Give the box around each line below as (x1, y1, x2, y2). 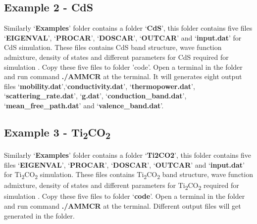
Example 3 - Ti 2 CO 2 (4, 124, 111, 142)
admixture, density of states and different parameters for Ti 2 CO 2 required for (4, 180, 239, 192)
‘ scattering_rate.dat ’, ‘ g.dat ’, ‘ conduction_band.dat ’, (4, 90, 187, 101)
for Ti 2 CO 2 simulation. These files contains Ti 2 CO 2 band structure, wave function (4, 169, 253, 181)
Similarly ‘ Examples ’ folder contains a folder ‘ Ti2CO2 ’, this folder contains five (4, 150, 252, 160)
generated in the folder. (4, 210, 75, 221)
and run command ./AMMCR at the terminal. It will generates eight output (4, 71, 242, 82)
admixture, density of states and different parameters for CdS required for (4, 51, 229, 62)
